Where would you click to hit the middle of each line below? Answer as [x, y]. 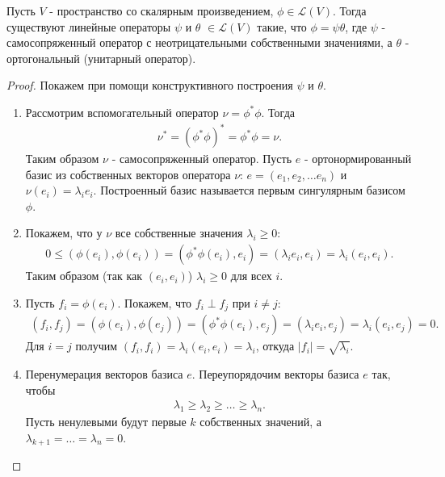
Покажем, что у [64, 233]
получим [97, 346]
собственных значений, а [260, 421]
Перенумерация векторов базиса [104, 373]
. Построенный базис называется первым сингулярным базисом [249, 190]
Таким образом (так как [84, 276]
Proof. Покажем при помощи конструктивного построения [150, 85]
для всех [251, 276]
